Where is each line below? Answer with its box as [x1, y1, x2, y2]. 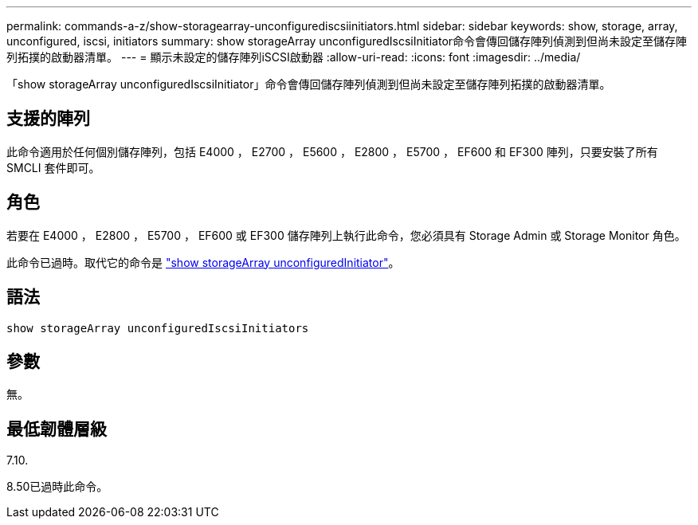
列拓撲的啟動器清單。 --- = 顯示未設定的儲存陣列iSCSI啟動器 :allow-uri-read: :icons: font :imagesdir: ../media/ [6, 50, 581, 64]
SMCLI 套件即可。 [6, 160, 100, 174]
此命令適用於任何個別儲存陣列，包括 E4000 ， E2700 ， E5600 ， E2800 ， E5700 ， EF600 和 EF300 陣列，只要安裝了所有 [6, 144, 658, 159]
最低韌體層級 [6, 418, 107, 439]
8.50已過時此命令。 [6, 480, 108, 494]
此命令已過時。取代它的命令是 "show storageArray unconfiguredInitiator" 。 [6, 255, 400, 269]
